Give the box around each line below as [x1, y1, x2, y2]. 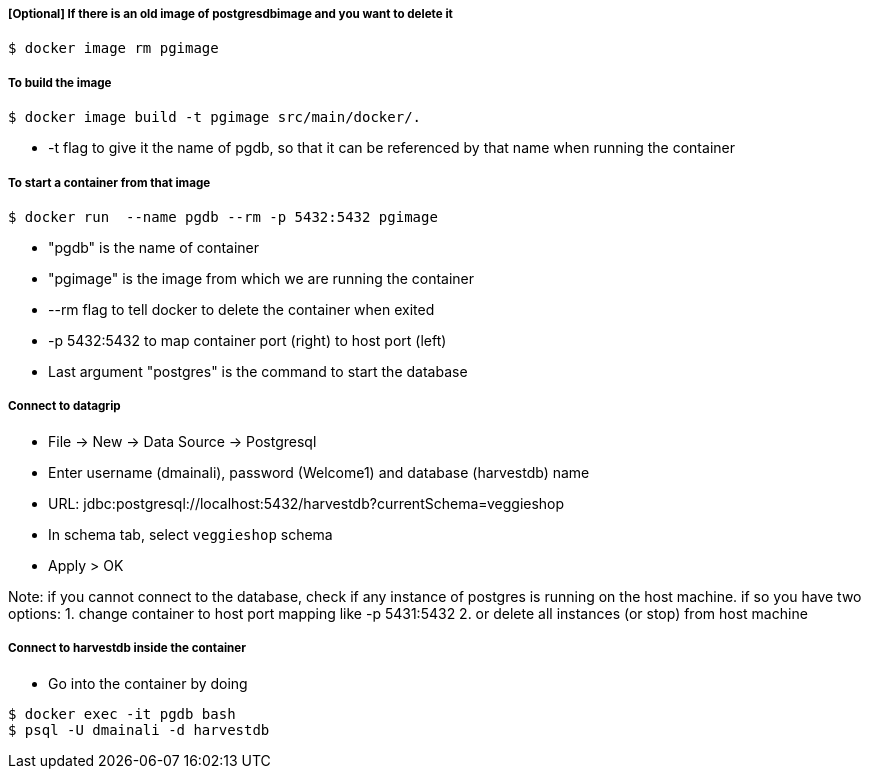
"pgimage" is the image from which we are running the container [48, 269, 475, 287]
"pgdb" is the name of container [48, 238, 260, 256]
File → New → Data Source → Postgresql [48, 432, 317, 450]
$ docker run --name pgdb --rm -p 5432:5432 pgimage [8, 208, 438, 225]
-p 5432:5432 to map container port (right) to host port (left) [48, 331, 447, 349]
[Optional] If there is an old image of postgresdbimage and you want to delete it [8, 7, 453, 21]
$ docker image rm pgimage [8, 40, 219, 57]
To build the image [8, 75, 112, 90]
